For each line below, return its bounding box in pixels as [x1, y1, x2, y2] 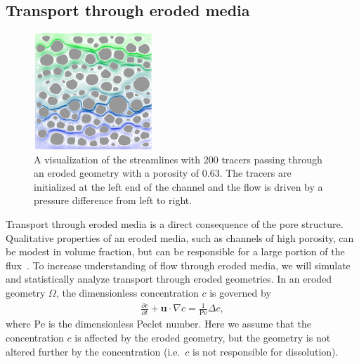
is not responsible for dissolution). [192, 344, 339, 358]
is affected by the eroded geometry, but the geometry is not [74, 330, 331, 344]
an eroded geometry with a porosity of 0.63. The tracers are [34, 166, 292, 180]
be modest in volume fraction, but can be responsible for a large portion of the [6, 244, 345, 259]
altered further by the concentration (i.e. [6, 344, 181, 358]
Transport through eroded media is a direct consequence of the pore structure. [6, 216, 344, 231]
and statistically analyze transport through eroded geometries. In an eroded [6, 271, 332, 286]
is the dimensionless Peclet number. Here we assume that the [48, 316, 311, 331]
